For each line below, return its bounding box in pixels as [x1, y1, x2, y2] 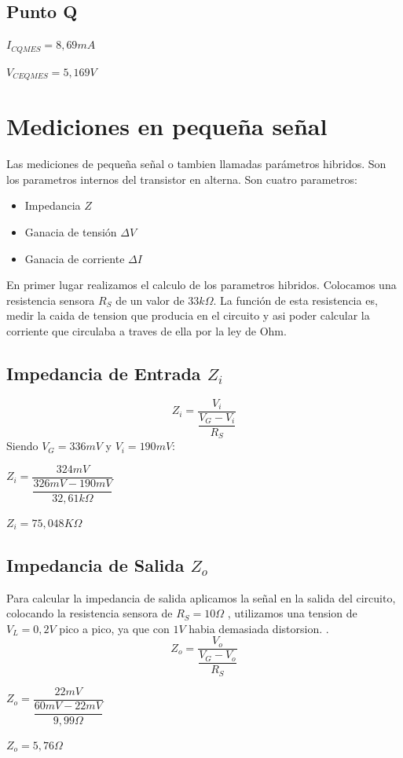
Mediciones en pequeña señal [6, 110, 328, 142]
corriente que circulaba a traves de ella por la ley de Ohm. [6, 322, 287, 339]
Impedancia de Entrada [6, 361, 201, 385]
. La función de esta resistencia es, [213, 291, 378, 308]
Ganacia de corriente [24, 250, 125, 266]
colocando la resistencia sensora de [6, 605, 173, 621]
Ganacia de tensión [24, 224, 117, 240]
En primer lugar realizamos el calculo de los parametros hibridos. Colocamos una [6, 276, 397, 293]
